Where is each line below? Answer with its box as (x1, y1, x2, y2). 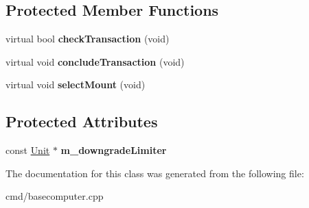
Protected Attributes (5, 111, 158, 132)
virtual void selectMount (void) (5, 77, 146, 92)
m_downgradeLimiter (60, 143, 167, 157)
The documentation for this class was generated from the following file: (5, 166, 304, 180)
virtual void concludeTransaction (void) (5, 54, 185, 68)
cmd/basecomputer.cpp (5, 189, 104, 203)
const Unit (5, 143, 50, 157)
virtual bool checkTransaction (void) (5, 31, 170, 46)
